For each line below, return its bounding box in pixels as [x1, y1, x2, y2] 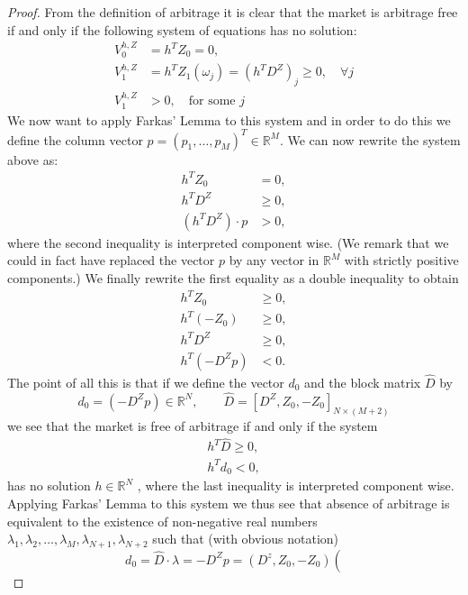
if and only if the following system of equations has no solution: [7, 20, 357, 39]
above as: [7, 150, 58, 169]
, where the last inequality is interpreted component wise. [137, 476, 454, 495]
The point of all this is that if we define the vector [7, 372, 284, 391]
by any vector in [229, 251, 319, 270]
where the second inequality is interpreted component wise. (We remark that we [7, 233, 449, 252]
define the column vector [7, 130, 143, 149]
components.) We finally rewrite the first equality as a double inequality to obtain [7, 268, 459, 287]
